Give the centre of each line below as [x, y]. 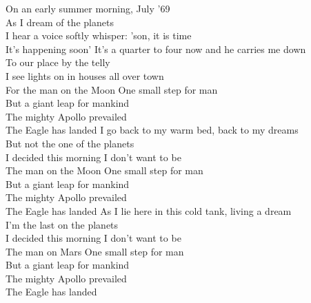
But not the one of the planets [70, 143]
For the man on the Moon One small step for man [112, 89]
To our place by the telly [58, 62]
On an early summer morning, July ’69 [88, 8]
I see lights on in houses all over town [85, 75]
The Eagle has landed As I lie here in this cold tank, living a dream [149, 210]
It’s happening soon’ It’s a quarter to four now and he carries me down [156, 49]
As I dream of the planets [60, 22]
